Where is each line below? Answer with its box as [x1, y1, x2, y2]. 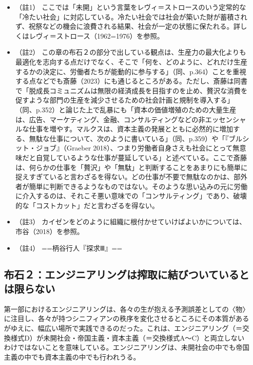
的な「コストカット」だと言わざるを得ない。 [15, 200, 159, 210]
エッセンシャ [205, 114, 246, 124]
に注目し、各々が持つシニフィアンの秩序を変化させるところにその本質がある [4, 313, 249, 323]
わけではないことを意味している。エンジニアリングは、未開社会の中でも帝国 [4, 342, 250, 352]
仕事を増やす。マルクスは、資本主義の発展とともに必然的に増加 [29, 124, 233, 134]
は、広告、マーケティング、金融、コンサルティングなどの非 [15, 114, 205, 124]
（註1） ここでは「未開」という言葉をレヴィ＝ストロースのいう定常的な [15, 2, 246, 12]
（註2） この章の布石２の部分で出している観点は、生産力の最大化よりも [15, 47, 246, 57]
